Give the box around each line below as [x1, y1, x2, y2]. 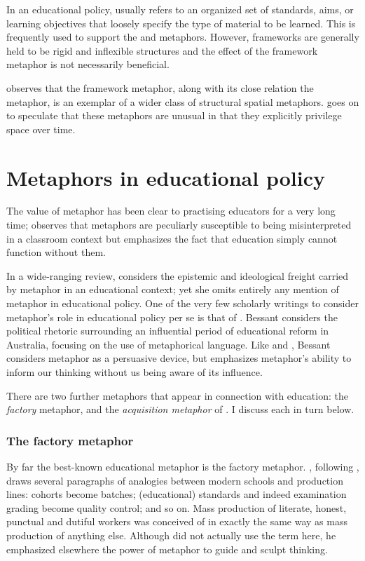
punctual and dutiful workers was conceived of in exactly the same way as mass [6, 514, 347, 529]
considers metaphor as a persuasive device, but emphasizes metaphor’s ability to [6, 351, 352, 365]
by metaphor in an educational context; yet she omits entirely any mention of [6, 282, 339, 297]
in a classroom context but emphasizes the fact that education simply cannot [6, 231, 338, 245]
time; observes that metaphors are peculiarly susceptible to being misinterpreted [6, 217, 352, 232]
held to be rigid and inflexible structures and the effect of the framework [6, 43, 318, 58]
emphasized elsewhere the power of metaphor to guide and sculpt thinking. [6, 541, 328, 556]
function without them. [6, 245, 106, 259]
